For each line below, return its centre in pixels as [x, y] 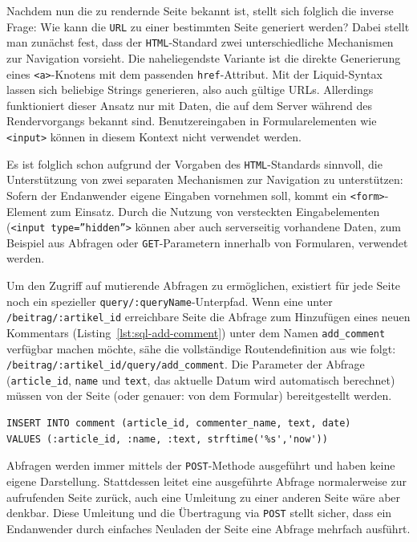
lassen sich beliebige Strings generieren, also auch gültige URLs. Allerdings [190, 90]
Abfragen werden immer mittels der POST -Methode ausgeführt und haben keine [201, 465]
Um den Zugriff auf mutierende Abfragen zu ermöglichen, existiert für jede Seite [204, 285]
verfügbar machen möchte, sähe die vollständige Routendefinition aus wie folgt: [201, 348]
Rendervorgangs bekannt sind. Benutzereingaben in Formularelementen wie [192, 121]
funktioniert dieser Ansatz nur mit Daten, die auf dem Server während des [190, 105]
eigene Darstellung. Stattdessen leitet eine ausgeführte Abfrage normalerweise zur [206, 481]
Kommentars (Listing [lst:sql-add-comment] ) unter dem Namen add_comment [196, 332]
